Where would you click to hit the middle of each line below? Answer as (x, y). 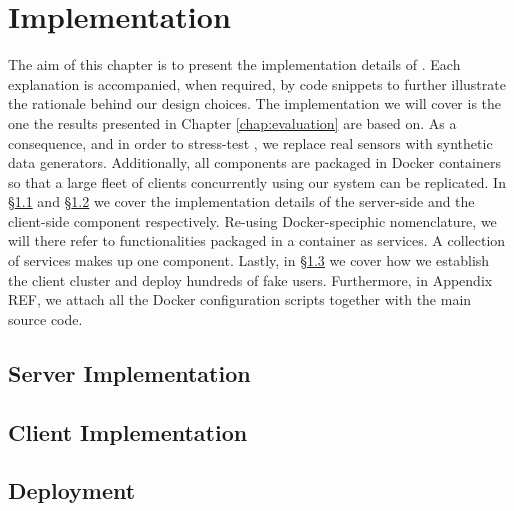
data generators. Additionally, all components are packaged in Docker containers (254, 162)
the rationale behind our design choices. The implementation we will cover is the (255, 103)
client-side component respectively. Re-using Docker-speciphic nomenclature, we (252, 220)
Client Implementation (128, 431)
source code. (45, 318)
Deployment (72, 490)
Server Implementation (129, 372)
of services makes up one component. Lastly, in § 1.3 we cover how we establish (249, 260)
